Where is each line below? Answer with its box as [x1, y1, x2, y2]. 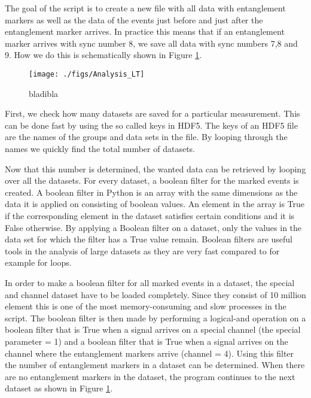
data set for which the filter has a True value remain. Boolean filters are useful [5, 233, 292, 245]
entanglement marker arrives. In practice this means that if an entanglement [5, 25, 285, 38]
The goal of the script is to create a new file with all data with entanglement [5, 2, 286, 14]
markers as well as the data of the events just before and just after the [5, 13, 263, 26]
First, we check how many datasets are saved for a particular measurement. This [5, 107, 300, 120]
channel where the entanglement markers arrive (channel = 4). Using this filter [5, 347, 294, 359]
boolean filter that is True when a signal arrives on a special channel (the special [5, 323, 301, 336]
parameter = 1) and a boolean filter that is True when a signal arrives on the [5, 335, 288, 347]
